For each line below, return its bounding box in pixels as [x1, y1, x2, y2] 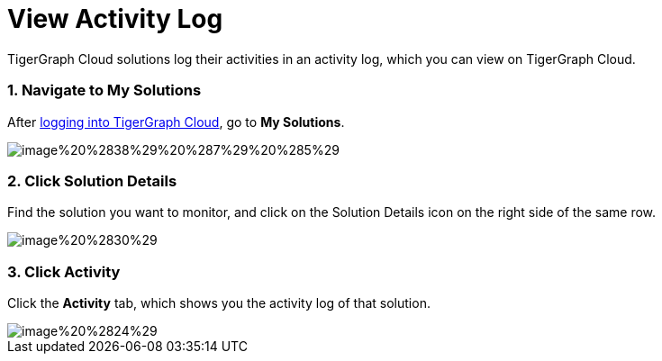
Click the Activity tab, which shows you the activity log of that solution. [7, 295, 431, 311]
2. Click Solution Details [7, 171, 177, 190]
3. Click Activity [7, 262, 121, 281]
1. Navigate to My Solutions [7, 81, 202, 100]
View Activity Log [7, 4, 223, 34]
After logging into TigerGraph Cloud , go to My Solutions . [7, 113, 345, 130]
